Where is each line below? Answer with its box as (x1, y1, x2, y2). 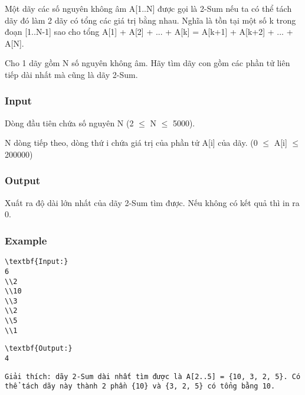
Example (5, 233, 47, 247)
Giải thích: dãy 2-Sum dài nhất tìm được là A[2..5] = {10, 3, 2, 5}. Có (5, 372, 301, 381)
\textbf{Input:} (5, 257, 68, 266)
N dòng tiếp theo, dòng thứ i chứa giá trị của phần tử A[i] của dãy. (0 (5, 136, 258, 149)
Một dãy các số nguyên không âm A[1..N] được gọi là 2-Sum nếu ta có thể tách (5, 2, 292, 14)
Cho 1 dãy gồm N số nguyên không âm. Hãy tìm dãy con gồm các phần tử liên (5, 57, 290, 69)
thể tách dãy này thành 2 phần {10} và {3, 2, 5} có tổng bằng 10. (5, 382, 276, 391)
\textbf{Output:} (5, 344, 73, 353)
